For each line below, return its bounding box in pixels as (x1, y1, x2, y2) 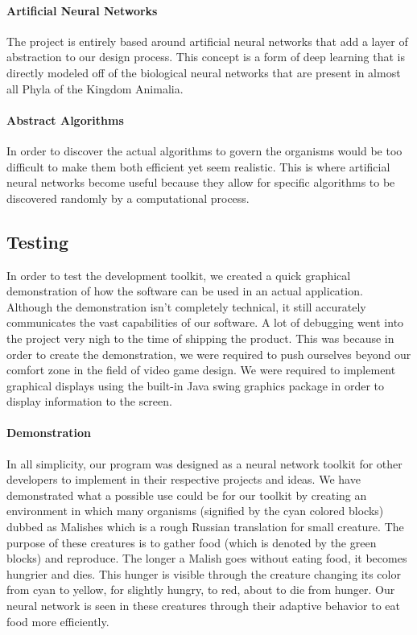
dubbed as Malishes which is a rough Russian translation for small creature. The (6, 518, 404, 535)
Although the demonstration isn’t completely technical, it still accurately (6, 298, 366, 315)
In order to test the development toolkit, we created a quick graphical (6, 266, 351, 283)
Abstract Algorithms (6, 111, 124, 128)
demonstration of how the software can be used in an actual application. (6, 282, 363, 299)
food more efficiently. (6, 612, 109, 629)
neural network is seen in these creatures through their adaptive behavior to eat (6, 597, 401, 614)
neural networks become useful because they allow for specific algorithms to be (6, 174, 395, 191)
